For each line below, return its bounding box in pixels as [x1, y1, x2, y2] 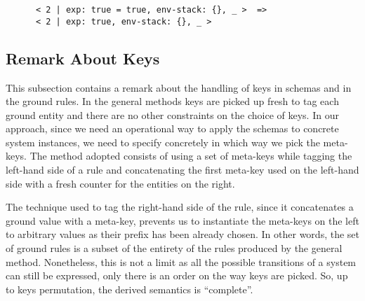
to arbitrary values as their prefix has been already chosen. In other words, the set [6, 227, 359, 241]
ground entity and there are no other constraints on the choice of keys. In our [6, 107, 339, 122]
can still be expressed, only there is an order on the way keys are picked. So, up [6, 268, 348, 283]
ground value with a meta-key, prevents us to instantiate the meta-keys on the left [6, 213, 359, 227]
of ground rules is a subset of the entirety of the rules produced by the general [6, 241, 343, 255]
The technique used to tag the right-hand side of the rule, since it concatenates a [6, 199, 354, 214]
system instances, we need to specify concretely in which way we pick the [6, 134, 320, 149]
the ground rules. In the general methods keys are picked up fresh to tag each [6, 94, 339, 108]
